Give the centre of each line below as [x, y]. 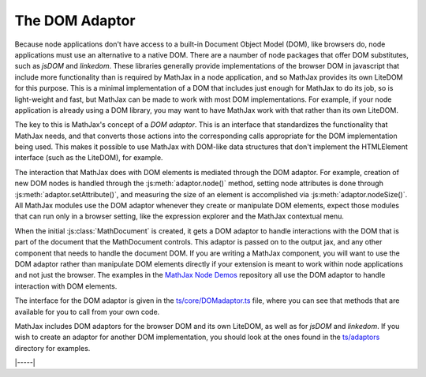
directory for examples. [52, 348]
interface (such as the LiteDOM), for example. [89, 158]
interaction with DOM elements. [66, 286]
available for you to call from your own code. [87, 312]
